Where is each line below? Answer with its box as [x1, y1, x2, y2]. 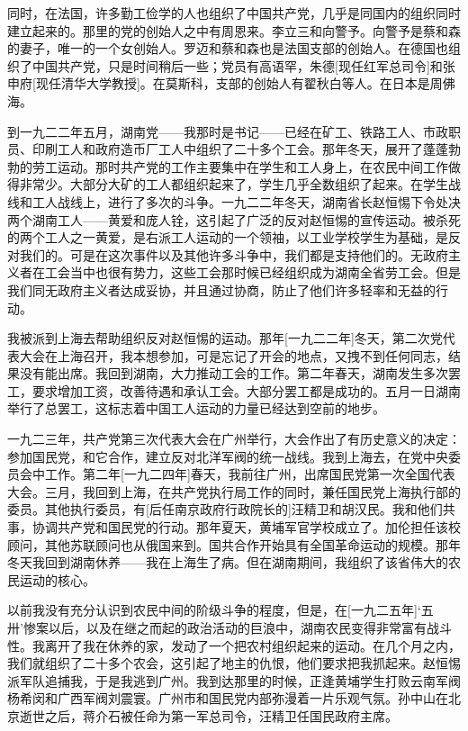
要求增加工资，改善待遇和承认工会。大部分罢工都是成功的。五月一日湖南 [31, 381, 461, 400]
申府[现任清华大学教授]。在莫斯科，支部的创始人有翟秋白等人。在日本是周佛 [7, 74, 455, 93]
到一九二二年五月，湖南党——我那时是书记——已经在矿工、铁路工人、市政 [7, 122, 448, 140]
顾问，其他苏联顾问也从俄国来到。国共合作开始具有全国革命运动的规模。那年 [7, 535, 461, 554]
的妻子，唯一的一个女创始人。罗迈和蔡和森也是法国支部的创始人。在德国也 [7, 39, 448, 58]
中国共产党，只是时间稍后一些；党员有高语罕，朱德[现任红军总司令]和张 [31, 56, 455, 75]
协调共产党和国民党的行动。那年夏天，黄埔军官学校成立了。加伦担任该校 [31, 518, 461, 537]
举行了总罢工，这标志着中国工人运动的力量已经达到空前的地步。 [7, 399, 385, 418]
